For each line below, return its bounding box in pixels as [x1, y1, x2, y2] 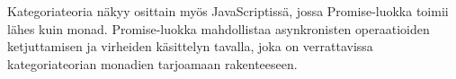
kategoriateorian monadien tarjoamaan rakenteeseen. [7, 54, 298, 73]
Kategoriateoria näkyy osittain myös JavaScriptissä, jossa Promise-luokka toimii [7, 2, 449, 20]
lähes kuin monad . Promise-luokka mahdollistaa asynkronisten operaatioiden [7, 19, 430, 38]
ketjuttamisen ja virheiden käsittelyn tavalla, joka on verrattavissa [7, 37, 373, 56]
